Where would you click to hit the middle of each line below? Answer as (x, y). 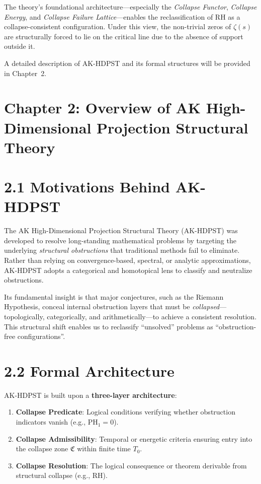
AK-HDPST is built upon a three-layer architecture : (91, 395)
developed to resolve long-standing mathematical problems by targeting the (120, 240)
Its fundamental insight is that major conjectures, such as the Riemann (114, 296)
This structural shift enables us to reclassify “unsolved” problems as (109, 326)
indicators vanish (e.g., (51, 422)
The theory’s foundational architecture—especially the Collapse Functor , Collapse (130, 7)
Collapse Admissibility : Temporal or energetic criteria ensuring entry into (134, 438)
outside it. (20, 46)
